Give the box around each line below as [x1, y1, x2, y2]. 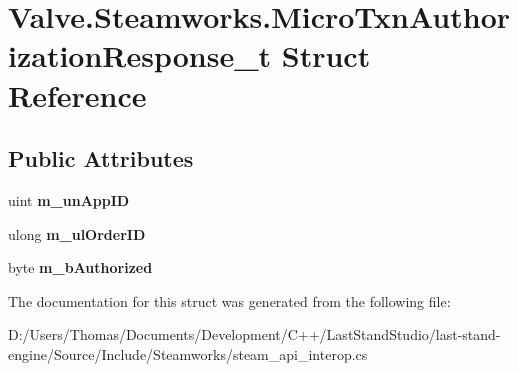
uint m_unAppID [8, 189, 130, 210]
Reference [8, 74, 147, 115]
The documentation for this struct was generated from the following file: [8, 290, 451, 311]
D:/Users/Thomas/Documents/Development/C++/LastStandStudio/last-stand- [8, 324, 501, 345]
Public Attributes [8, 143, 194, 174]
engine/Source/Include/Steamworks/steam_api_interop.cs [8, 343, 368, 364]
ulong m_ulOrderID [8, 223, 146, 244]
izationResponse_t [8, 35, 272, 76]
